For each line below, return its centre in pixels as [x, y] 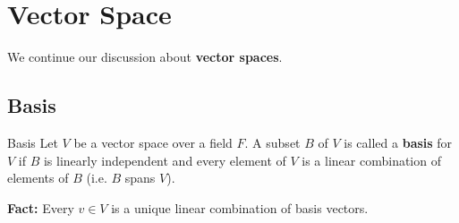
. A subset [272, 142]
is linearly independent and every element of [165, 160]
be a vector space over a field [153, 142]
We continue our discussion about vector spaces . [145, 57]
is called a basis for [398, 142]
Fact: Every [41, 207]
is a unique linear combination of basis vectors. [240, 207]
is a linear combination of [371, 160]
